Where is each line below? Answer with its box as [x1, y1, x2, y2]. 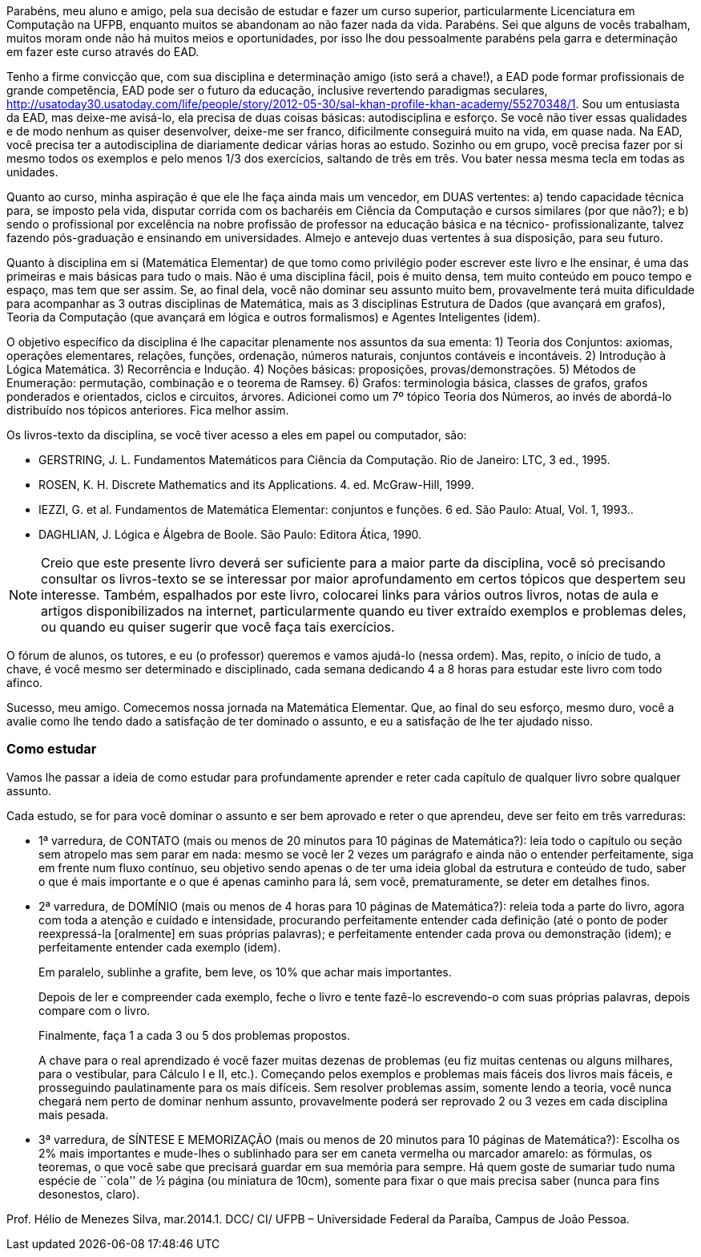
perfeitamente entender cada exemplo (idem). [38, 940, 281, 954]
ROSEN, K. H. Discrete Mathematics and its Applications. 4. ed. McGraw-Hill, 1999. [38, 478, 474, 491]
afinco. [6, 676, 43, 689]
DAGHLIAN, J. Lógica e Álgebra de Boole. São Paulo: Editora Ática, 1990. [38, 527, 422, 541]
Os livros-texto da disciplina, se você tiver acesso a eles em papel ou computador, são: [6, 428, 467, 442]
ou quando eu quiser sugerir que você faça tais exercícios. [41, 619, 395, 635]
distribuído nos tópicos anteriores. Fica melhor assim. [6, 403, 289, 417]
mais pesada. [38, 1107, 109, 1122]
